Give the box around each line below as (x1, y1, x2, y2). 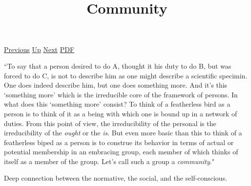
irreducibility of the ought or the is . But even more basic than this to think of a (4, 128, 242, 138)
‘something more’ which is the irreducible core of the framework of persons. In (4, 89, 238, 99)
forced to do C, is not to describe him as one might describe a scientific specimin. (4, 70, 248, 80)
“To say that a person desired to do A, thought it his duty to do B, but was (4, 60, 231, 71)
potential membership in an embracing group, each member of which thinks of (4, 147, 238, 157)
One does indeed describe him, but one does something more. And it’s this (4, 80, 228, 90)
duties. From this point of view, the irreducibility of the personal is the (4, 118, 216, 128)
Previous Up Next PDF (4, 44, 75, 55)
